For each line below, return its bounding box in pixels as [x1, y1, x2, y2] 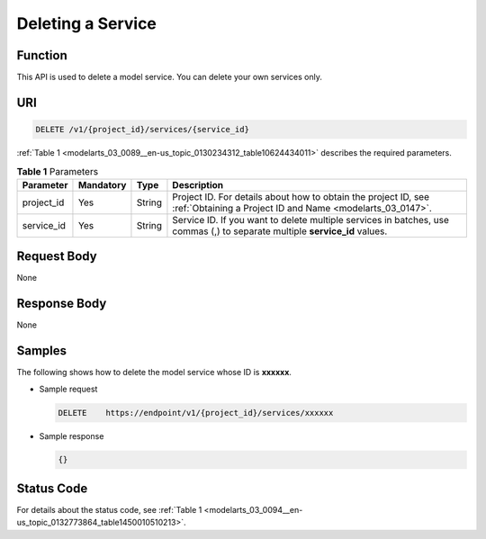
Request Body [16, 248, 98, 265]
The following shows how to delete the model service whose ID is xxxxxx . [16, 367, 292, 378]
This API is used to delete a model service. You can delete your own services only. [16, 72, 323, 83]
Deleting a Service [16, 13, 157, 33]
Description [172, 178, 224, 191]
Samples [16, 343, 67, 359]
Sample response [39, 430, 104, 441]
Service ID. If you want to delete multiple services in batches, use [172, 213, 450, 226]
